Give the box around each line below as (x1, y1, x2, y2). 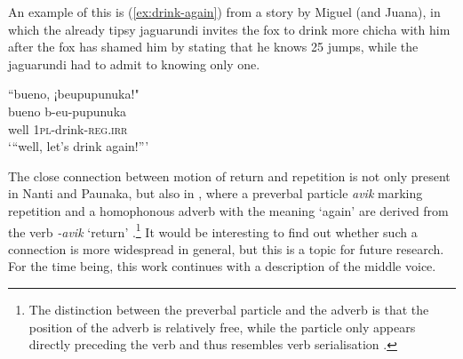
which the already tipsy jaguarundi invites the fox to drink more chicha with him (8, 20, 451, 38)
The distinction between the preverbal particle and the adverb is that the (28, 299, 429, 318)
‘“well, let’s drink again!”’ (8, 137, 149, 156)
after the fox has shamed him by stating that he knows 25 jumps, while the (8, 37, 419, 56)
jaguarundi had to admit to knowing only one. (8, 54, 260, 73)
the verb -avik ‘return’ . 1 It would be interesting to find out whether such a (8, 219, 418, 241)
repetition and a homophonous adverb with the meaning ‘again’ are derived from (8, 201, 449, 219)
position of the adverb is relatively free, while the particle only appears (28, 317, 416, 336)
